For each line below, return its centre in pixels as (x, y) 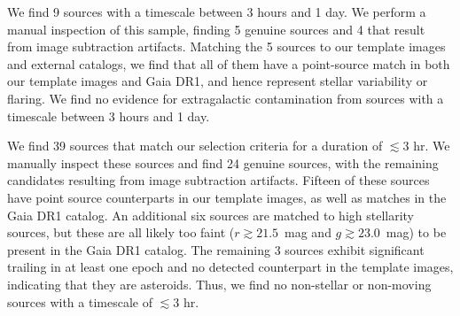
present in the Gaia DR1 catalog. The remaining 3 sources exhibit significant (216, 249)
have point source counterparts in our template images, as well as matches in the (227, 197)
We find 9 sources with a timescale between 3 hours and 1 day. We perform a (217, 12)
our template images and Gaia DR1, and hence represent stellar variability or (218, 81)
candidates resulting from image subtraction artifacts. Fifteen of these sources (218, 180)
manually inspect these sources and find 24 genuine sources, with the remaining (223, 162)
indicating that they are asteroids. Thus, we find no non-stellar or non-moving (219, 284)
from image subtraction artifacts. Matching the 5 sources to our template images (226, 46)
